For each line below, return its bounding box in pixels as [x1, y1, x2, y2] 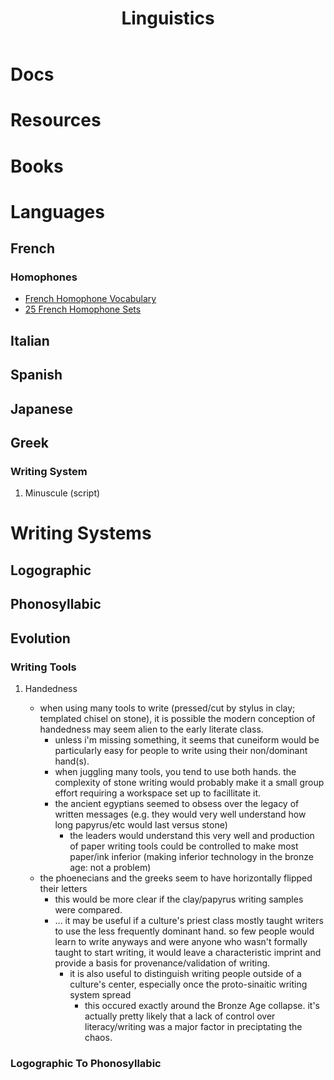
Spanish [10, 367, 63, 384]
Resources [10, 109, 102, 132]
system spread [69, 988, 132, 1001]
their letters [39, 882, 88, 894]
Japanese [10, 400, 73, 417]
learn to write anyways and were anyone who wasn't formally [54, 935, 308, 947]
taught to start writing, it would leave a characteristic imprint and [54, 946, 322, 958]
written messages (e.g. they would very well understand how [54, 808, 307, 820]
